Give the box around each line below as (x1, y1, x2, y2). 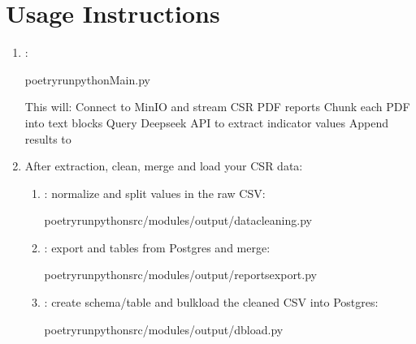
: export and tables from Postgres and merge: (44, 239, 271, 256)
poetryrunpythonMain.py (24, 71, 150, 88)
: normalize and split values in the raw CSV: (44, 184, 266, 201)
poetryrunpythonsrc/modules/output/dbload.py (44, 320, 284, 338)
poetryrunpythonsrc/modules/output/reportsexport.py (44, 266, 317, 283)
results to (24, 130, 71, 147)
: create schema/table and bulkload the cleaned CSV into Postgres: (44, 294, 379, 311)
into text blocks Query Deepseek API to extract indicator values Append (24, 114, 388, 131)
